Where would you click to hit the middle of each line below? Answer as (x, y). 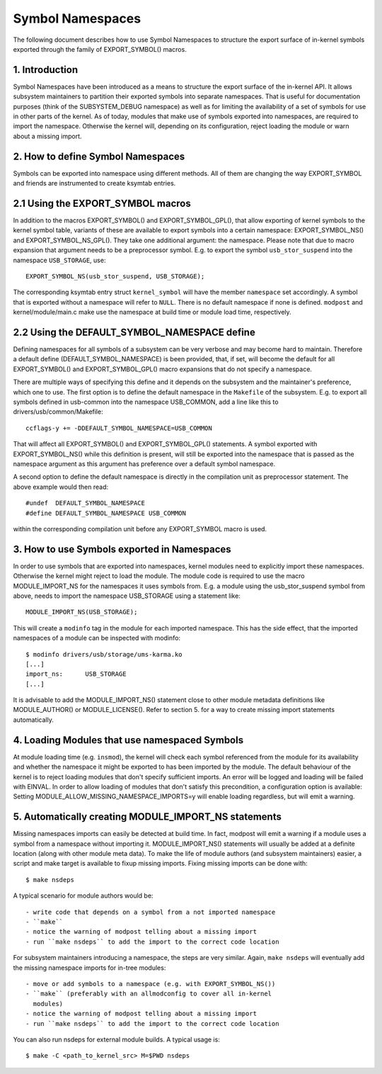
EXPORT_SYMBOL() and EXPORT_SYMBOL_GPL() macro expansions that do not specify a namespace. (163, 369)
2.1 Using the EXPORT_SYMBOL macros (102, 203)
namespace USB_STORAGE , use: (59, 260)
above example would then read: (61, 487)
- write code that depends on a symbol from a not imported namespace (151, 912)
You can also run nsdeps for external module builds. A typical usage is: (117, 1039)
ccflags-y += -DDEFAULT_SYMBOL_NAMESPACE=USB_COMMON (119, 428)
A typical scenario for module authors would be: (83, 895)
